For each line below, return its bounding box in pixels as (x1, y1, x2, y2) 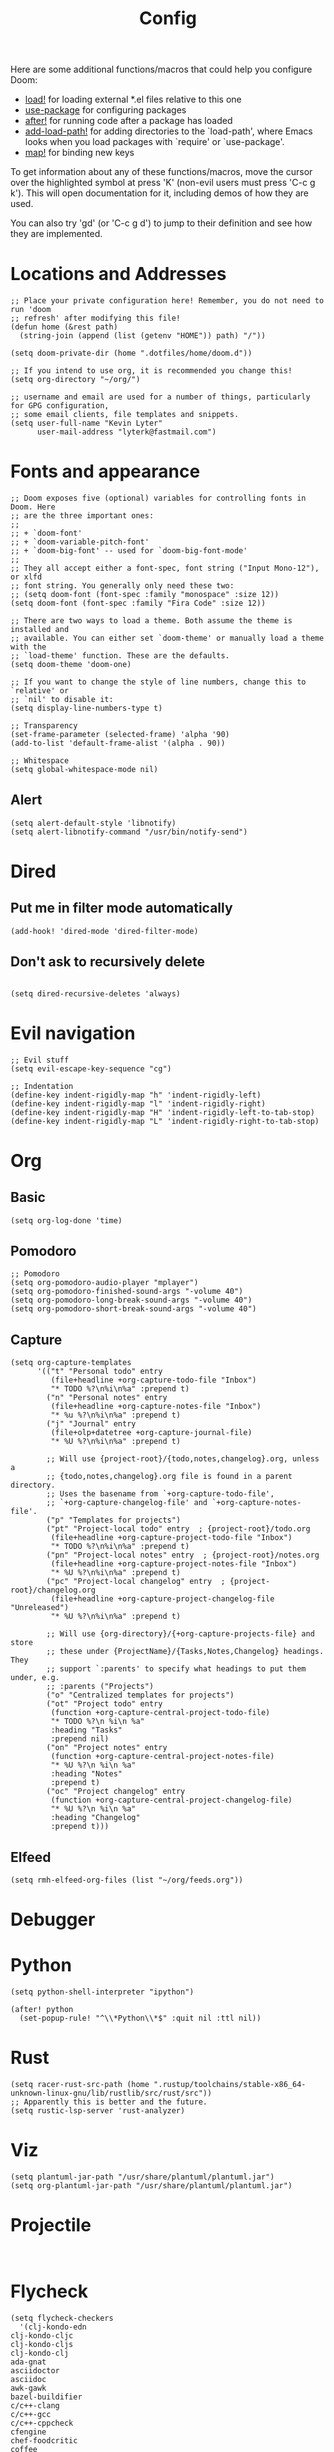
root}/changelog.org (10, 1585, 97, 1596)
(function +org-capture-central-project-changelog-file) (50, 1795, 293, 1806)
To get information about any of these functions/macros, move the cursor (10, 166, 313, 178)
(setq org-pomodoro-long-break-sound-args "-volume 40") (10, 1295, 253, 1306)
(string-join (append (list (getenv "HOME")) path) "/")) (19, 331, 267, 341)
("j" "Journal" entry (46, 1419, 137, 1429)
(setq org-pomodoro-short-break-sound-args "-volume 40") (10, 1304, 257, 1314)
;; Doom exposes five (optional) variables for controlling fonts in (10, 493, 307, 504)
